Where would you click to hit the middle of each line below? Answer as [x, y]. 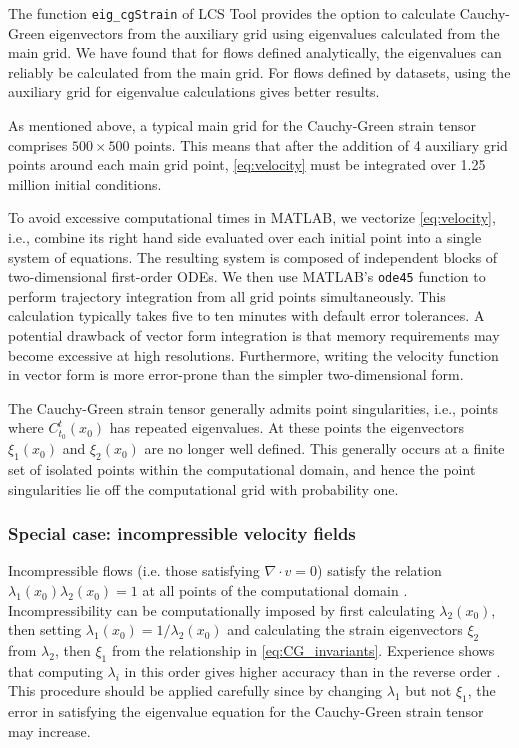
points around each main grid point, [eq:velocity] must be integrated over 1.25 [247, 164]
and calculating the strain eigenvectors [345, 629]
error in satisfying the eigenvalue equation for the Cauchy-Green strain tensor [246, 711]
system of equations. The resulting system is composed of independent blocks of [253, 256]
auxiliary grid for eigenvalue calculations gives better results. [194, 91]
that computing [55, 670]
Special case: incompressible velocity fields [182, 533]
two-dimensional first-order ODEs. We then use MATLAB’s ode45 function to [247, 276]
